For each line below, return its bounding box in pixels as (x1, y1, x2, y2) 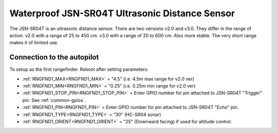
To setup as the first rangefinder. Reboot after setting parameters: (9, 66, 149, 72)
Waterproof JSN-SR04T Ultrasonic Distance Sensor (9, 8, 235, 19)
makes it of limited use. (9, 40, 58, 46)
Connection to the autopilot (9, 53, 100, 62)
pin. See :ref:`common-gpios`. (22, 97, 86, 103)
